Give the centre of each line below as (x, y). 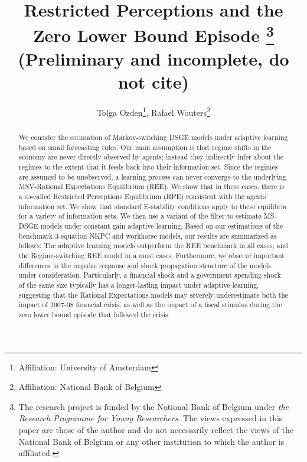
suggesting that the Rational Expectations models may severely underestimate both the (153, 295)
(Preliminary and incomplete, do (153, 58)
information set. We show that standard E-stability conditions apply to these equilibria (153, 206)
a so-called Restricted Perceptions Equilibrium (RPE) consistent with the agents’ (143, 196)
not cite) (153, 82)
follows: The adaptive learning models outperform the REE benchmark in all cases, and (153, 245)
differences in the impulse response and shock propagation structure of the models (145, 265)
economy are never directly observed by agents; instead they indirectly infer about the (151, 157)
